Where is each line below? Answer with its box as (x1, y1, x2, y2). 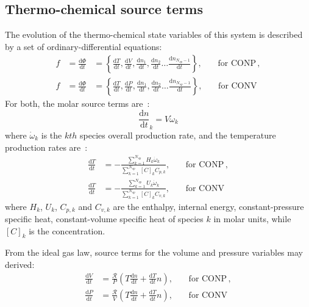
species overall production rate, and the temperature (80, 128, 276, 141)
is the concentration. (29, 224, 105, 237)
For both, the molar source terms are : (5, 97, 150, 110)
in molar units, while (213, 212, 291, 225)
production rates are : (5, 140, 88, 153)
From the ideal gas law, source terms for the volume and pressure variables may (5, 246, 303, 259)
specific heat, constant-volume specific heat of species (5, 212, 204, 225)
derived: (5, 258, 35, 271)
